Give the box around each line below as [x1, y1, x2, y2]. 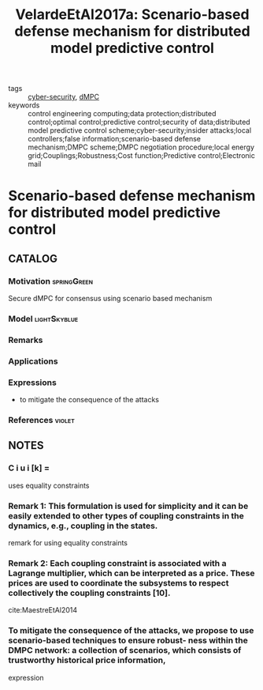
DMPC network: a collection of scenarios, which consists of [8, 645, 242, 656]
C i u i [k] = [8, 462, 50, 473]
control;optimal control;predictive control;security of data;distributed [28, 117, 250, 127]
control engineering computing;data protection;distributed [28, 109, 217, 119]
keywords [8, 100, 40, 110]
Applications [8, 356, 58, 367]
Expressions [8, 377, 57, 388]
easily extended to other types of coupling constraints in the [8, 510, 244, 521]
